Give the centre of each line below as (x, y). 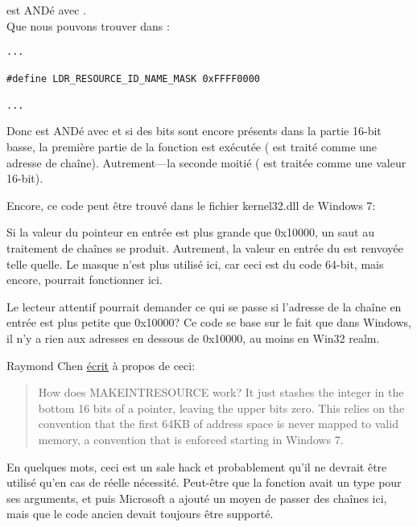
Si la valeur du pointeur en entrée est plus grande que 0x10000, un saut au (190, 232)
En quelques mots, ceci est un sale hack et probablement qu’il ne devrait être (197, 466)
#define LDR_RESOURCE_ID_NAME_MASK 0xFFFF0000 (133, 78)
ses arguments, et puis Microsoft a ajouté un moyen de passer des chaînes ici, (197, 498)
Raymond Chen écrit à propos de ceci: (101, 365)
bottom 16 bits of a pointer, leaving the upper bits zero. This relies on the (221, 408)
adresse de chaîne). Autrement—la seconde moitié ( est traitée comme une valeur (206, 162)
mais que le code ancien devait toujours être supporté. (140, 514)
